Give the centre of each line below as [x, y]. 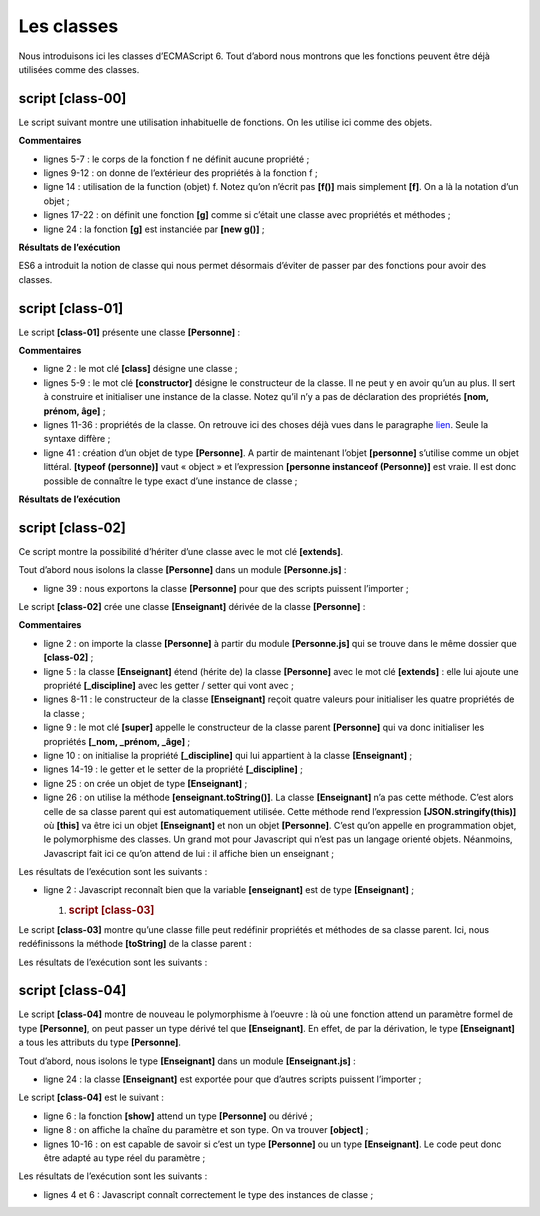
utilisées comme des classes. [79, 69]
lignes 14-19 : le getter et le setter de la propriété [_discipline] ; [173, 769]
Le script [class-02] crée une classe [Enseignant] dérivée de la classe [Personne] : [192, 607]
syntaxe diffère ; [77, 439]
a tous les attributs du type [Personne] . [100, 1042]
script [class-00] [72, 98]
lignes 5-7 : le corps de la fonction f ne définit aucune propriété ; [176, 159]
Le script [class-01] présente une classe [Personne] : [129, 332]
